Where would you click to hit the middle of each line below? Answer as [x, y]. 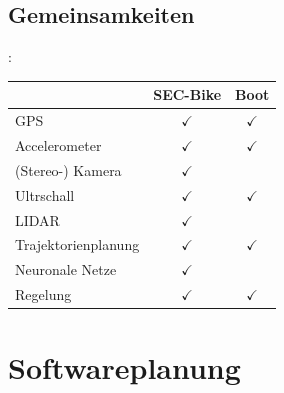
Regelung [43, 294]
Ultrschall [45, 194]
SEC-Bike [187, 94]
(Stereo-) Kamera [68, 169]
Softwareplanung [124, 367]
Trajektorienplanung [77, 244]
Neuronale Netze [66, 269]
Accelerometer [58, 144]
